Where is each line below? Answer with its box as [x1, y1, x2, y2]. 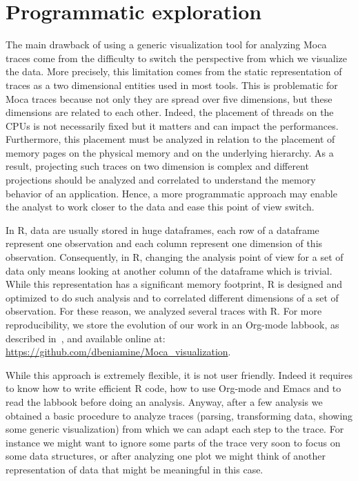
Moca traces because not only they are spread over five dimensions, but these [6, 91, 332, 106]
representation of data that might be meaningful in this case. [6, 462, 263, 476]
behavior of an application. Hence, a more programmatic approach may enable [6, 186, 337, 200]
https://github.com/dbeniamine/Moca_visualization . [6, 344, 231, 359]
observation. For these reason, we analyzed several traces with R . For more [6, 304, 322, 318]
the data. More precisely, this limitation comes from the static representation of [6, 64, 342, 79]
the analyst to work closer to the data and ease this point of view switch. [6, 199, 315, 214]
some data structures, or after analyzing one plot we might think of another [6, 449, 326, 463]
